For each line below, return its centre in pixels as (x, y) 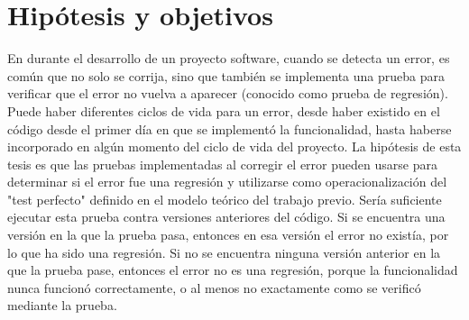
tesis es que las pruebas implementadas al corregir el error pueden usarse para (222, 164)
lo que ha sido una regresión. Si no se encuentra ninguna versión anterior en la (224, 252)
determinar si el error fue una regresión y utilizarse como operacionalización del (227, 182)
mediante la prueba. (62, 305)
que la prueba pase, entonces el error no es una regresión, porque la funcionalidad (233, 270)
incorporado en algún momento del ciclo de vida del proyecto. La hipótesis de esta (234, 146)
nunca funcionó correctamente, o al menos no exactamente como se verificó (214, 287)
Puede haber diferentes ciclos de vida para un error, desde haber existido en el (224, 110)
